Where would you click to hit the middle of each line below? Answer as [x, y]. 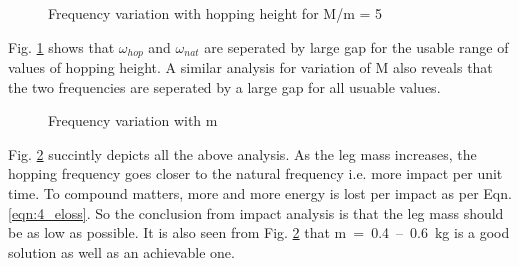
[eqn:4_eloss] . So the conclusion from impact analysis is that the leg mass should [256, 212]
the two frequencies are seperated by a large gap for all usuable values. [224, 86]
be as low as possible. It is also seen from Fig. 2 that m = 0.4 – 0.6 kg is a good [259, 232]
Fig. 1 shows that [61, 46]
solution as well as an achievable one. [121, 251]
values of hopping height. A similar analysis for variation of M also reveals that [250, 67]
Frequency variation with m [133, 120]
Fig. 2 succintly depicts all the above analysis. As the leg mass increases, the [242, 153]
